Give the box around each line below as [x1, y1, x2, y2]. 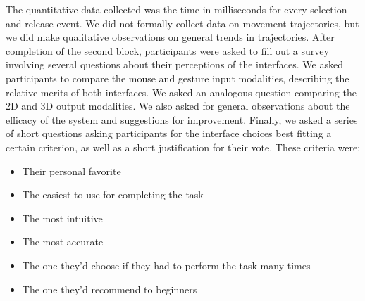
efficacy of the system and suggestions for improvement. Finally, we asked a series [6, 112, 358, 127]
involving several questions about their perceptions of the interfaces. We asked [6, 57, 343, 72]
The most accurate [22, 234, 104, 249]
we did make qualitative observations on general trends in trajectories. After [6, 30, 335, 44]
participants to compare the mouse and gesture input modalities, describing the [6, 70, 349, 85]
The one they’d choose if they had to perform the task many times [22, 257, 311, 272]
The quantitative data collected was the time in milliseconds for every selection [6, 2, 347, 16]
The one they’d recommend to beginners [22, 281, 197, 296]
